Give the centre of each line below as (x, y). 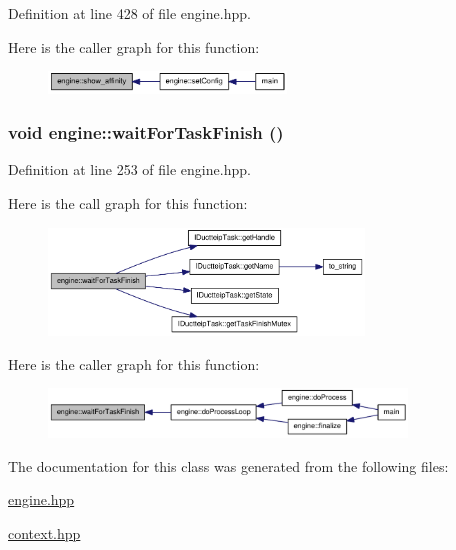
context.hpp (44, 532)
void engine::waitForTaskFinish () (146, 132)
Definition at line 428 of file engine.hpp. (129, 13)
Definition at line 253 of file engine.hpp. (129, 169)
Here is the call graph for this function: (128, 203)
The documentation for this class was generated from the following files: (228, 465)
